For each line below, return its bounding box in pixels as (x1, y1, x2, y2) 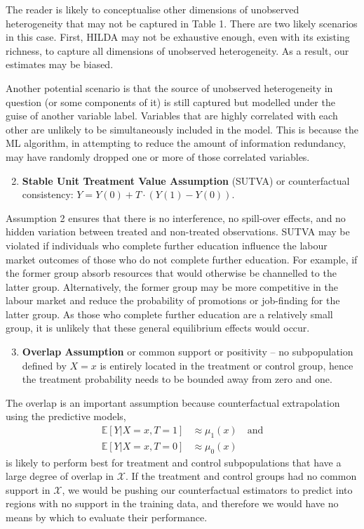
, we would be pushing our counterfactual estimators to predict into (62, 482, 353, 497)
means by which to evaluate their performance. (6, 510, 208, 525)
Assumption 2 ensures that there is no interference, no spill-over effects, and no (6, 210, 346, 225)
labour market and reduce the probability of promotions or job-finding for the (6, 293, 340, 308)
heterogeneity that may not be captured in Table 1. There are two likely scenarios (6, 15, 358, 30)
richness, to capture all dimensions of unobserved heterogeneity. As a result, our (6, 43, 349, 58)
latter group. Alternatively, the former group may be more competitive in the (6, 279, 338, 294)
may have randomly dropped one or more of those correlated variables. (6, 149, 310, 164)
